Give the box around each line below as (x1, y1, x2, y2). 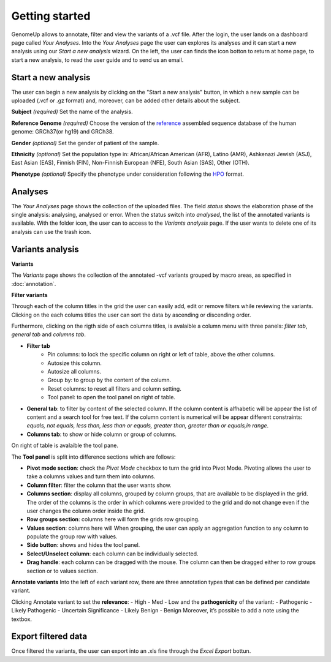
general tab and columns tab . (11, 331, 86, 338)
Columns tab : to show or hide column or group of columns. (26, 431, 177, 438)
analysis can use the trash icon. (11, 228, 91, 235)
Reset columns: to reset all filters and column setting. (47, 385, 182, 392)
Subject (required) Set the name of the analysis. (11, 108, 133, 116)
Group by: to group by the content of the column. (47, 377, 172, 384)
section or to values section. (26, 567, 98, 574)
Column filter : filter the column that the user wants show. (26, 481, 172, 489)
